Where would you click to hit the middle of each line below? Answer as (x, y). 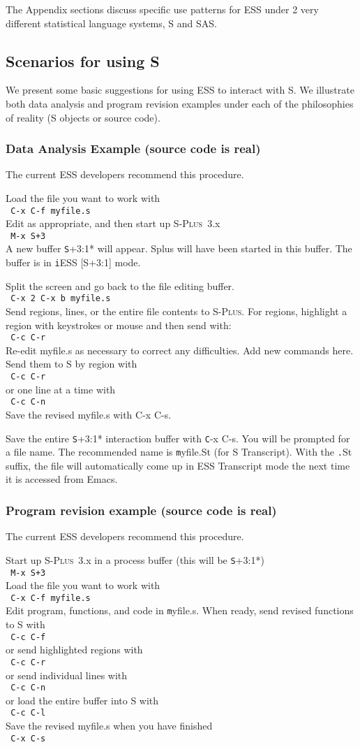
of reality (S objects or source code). (83, 117)
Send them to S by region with (72, 364)
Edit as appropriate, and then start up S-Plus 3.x (113, 223)
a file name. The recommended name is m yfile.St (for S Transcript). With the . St (179, 452)
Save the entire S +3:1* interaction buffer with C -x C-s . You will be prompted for (178, 438)
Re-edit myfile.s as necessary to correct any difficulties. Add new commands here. (180, 350)
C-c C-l (28, 713)
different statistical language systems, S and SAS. (111, 23)
